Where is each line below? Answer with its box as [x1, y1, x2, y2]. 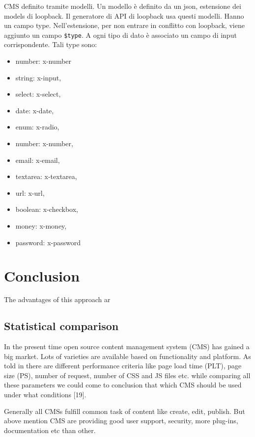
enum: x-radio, [15, 122, 59, 132]
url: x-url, [15, 187, 45, 198]
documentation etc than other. [4, 425, 96, 435]
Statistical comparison [4, 318, 119, 334]
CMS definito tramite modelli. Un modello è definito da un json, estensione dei [4, 1, 241, 11]
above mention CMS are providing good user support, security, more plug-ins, [4, 415, 238, 426]
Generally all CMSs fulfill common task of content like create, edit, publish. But [4, 406, 245, 416]
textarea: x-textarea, [15, 171, 77, 181]
